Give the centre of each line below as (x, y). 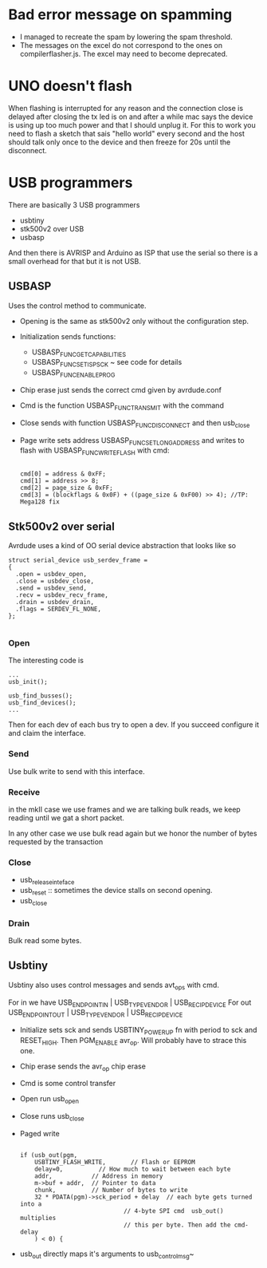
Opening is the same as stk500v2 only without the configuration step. (134, 321)
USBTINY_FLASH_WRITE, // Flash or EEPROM (115, 1163)
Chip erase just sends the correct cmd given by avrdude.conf (120, 390)
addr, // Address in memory (99, 1176)
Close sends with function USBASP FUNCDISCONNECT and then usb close (135, 423)
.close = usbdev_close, (55, 581)
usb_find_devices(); (43, 703)
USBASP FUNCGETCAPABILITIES (79, 353)
